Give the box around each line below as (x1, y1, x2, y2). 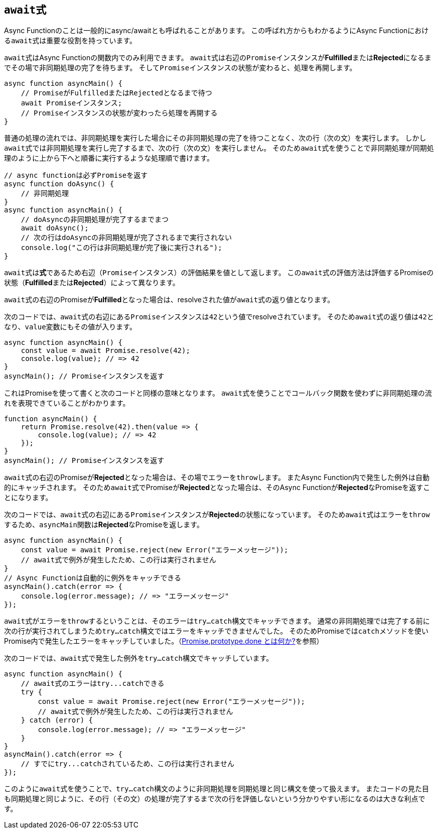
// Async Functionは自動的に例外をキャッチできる (4, 574, 182, 582)
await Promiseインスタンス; (21, 99, 122, 107)
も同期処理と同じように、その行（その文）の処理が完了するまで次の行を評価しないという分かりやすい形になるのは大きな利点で (4, 794, 425, 803)
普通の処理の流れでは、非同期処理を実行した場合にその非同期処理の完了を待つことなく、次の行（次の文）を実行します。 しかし (4, 134, 426, 143)
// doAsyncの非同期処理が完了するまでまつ (21, 215, 169, 224)
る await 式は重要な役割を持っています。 (4, 36, 137, 45)
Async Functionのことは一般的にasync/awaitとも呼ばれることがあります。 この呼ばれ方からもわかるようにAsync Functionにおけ (4, 26, 429, 35)
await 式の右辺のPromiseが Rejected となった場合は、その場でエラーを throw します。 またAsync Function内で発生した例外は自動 (4, 473, 430, 482)
